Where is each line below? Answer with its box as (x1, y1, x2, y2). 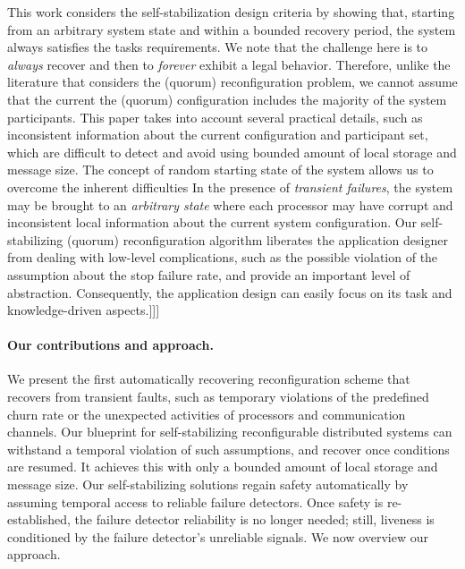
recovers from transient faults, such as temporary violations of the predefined (7, 387, 429, 406)
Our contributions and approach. (7, 335, 214, 354)
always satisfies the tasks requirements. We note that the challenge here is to (7, 38, 428, 56)
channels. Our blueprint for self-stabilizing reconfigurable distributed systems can (7, 422, 452, 441)
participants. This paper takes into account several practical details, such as (7, 107, 423, 126)
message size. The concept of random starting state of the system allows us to (7, 160, 434, 179)
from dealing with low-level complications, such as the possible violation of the (7, 248, 438, 267)
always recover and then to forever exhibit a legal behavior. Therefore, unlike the (7, 55, 451, 73)
